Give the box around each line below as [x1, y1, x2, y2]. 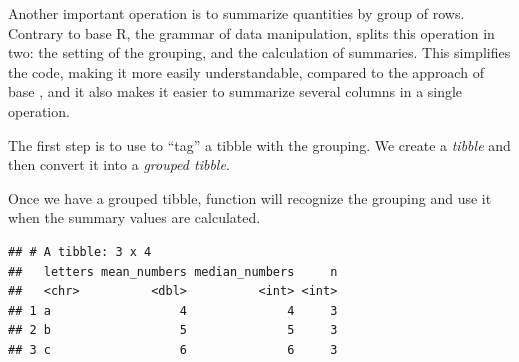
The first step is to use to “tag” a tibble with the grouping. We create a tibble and [8, 134, 511, 155]
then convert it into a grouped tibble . [8, 154, 230, 175]
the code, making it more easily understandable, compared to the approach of [8, 61, 484, 82]
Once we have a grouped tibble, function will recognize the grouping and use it [8, 187, 492, 208]
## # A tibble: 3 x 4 [8, 244, 152, 259]
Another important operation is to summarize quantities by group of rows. [8, 3, 465, 23]
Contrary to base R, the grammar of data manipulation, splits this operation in [8, 22, 495, 43]
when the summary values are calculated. [8, 207, 261, 228]
